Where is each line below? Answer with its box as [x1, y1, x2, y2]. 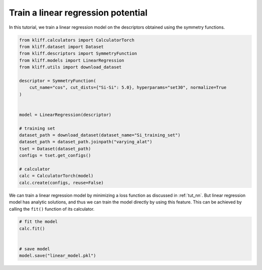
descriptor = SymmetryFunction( [19, 78, 97, 84]
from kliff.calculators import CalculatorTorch [19, 37, 134, 43]
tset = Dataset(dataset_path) [19, 146, 91, 152]
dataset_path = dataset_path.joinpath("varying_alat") [19, 139, 152, 145]
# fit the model [19, 219, 58, 224]
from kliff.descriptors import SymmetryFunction [19, 51, 137, 56]
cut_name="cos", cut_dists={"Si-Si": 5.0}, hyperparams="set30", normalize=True [29, 85, 227, 90]
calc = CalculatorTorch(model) [19, 173, 94, 179]
